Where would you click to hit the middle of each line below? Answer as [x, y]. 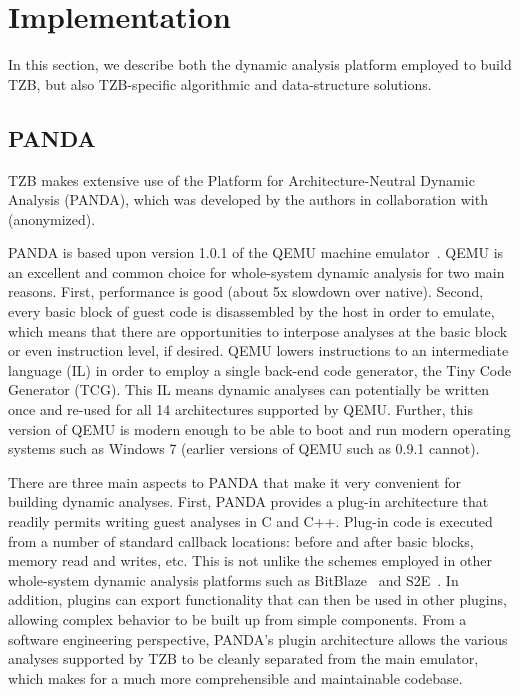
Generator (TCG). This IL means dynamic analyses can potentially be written [249, 389]
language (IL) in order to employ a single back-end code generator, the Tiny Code [260, 369]
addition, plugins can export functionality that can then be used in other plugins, [257, 599]
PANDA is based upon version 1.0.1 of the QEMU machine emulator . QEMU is [256, 252]
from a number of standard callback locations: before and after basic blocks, [241, 540]
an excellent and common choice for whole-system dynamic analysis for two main [256, 271]
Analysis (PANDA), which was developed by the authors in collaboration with [248, 199]
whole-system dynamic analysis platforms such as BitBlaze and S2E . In [233, 579]
